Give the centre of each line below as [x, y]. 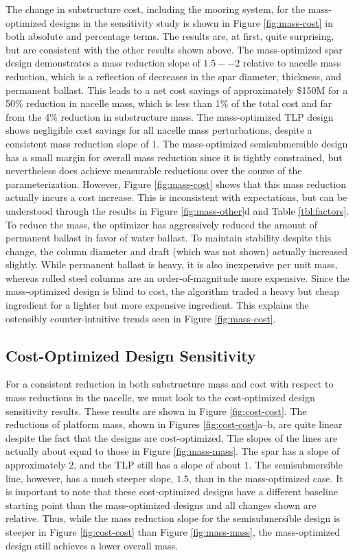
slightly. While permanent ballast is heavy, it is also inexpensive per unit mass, [172, 264]
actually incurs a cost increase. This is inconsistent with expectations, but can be [176, 197]
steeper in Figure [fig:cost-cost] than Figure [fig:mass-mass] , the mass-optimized [173, 531]
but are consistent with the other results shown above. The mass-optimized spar [174, 49]
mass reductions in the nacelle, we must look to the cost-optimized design [160, 398]
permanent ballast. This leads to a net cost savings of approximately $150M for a [177, 90]
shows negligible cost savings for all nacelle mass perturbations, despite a [159, 130]
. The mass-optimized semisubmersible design [252, 143]
